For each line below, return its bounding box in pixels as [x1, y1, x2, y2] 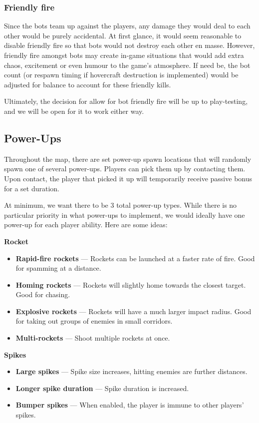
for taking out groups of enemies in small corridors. [15, 316, 173, 326]
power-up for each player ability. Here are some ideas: [4, 219, 168, 230]
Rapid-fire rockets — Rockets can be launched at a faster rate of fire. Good [15, 253, 255, 263]
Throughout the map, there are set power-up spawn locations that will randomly [4, 153, 252, 164]
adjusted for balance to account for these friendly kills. [4, 79, 171, 89]
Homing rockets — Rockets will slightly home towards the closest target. [15, 279, 246, 290]
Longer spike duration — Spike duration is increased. [15, 383, 189, 393]
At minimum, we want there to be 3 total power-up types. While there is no [4, 200, 237, 210]
